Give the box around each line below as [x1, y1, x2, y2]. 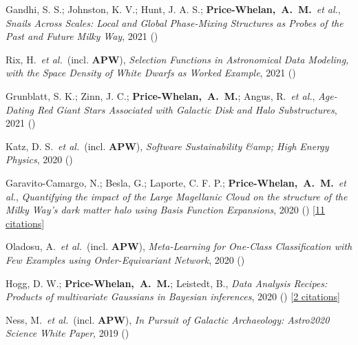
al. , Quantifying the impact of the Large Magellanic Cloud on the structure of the [6, 189, 348, 203]
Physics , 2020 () [6, 152, 73, 167]
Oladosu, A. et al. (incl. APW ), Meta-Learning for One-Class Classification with [6, 239, 352, 253]
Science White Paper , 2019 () [6, 326, 129, 340]
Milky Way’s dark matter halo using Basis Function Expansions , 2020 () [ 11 [6, 202, 325, 217]
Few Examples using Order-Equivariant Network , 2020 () [6, 252, 245, 266]
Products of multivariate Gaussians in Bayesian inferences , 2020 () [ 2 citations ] [6, 289, 340, 304]
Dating [6, 102, 34, 116]
